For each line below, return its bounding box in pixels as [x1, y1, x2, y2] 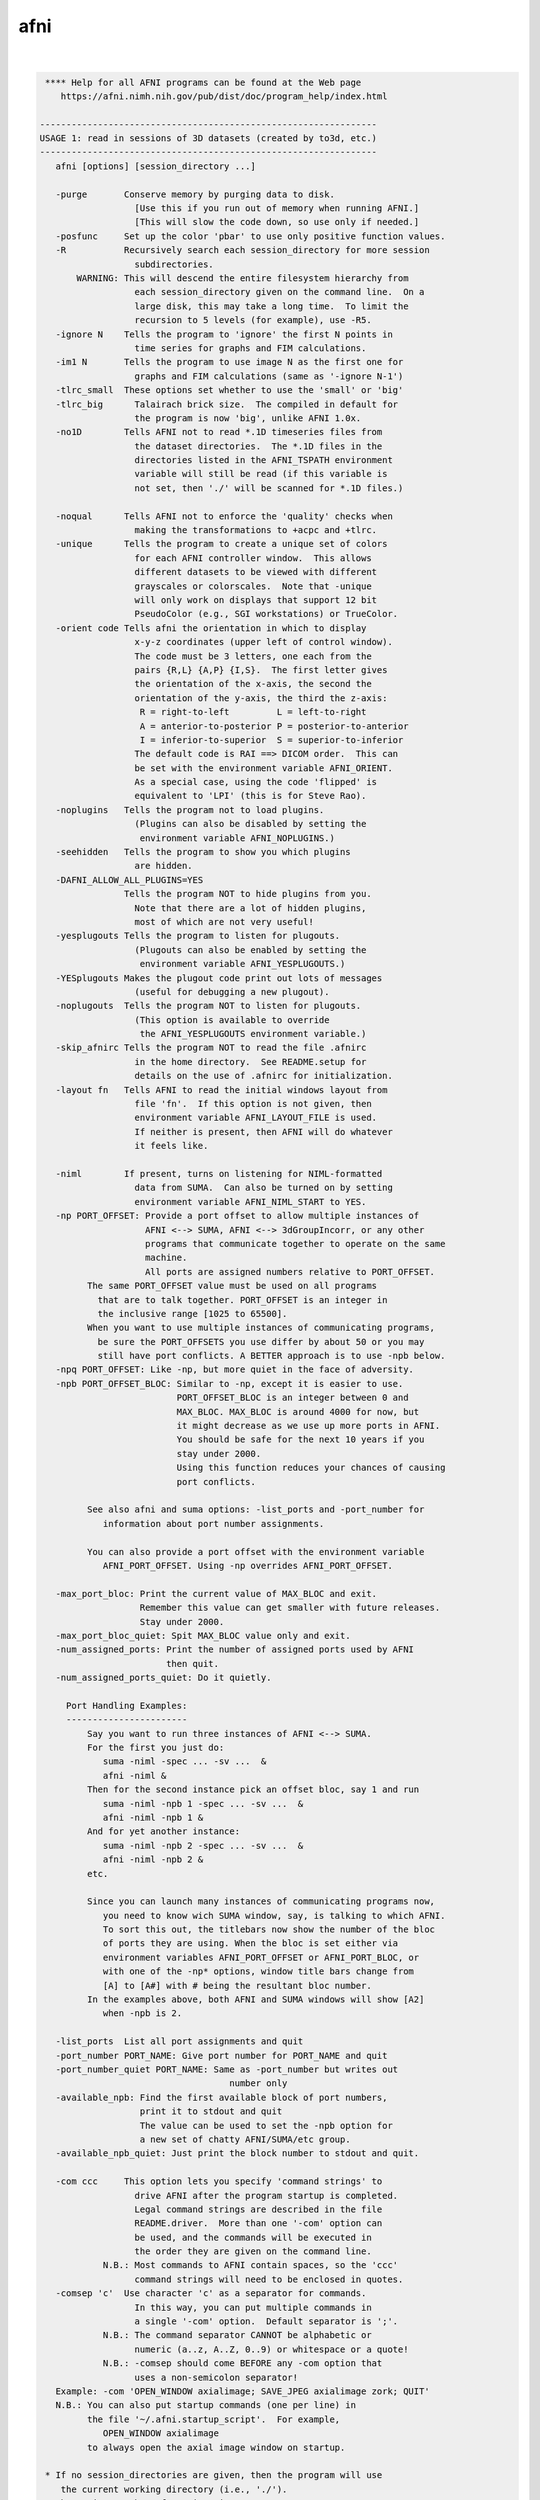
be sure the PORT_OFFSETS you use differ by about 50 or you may [97, 1336, 425, 1347]
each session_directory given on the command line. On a [134, 286, 425, 298]
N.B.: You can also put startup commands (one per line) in [55, 2400, 357, 2411]
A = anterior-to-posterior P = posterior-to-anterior [139, 720, 409, 732]
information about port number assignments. [102, 1518, 325, 1529]
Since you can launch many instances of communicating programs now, [86, 1896, 435, 1907]
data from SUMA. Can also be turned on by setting [134, 1182, 394, 1194]
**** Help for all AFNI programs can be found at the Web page [45, 76, 362, 88]
